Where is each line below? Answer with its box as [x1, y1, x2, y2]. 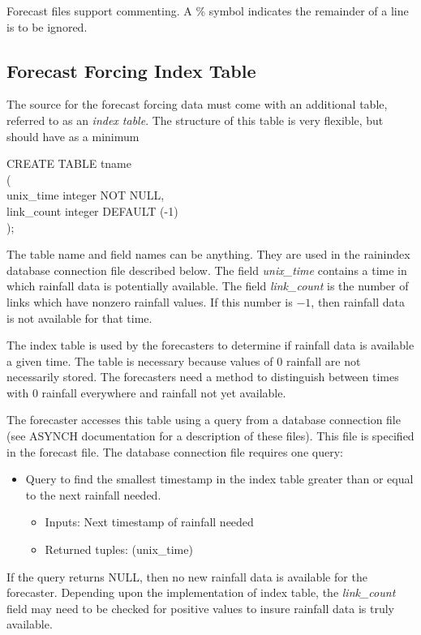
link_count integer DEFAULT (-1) [6, 202, 178, 219]
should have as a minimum [6, 127, 140, 144]
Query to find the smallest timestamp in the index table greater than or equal [25, 470, 414, 487]
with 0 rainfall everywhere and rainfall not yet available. [6, 384, 286, 401]
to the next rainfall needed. [25, 486, 161, 503]
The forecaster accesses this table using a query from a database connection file [6, 411, 401, 428]
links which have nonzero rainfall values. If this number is [6, 293, 293, 310]
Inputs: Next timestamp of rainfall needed [45, 513, 254, 530]
